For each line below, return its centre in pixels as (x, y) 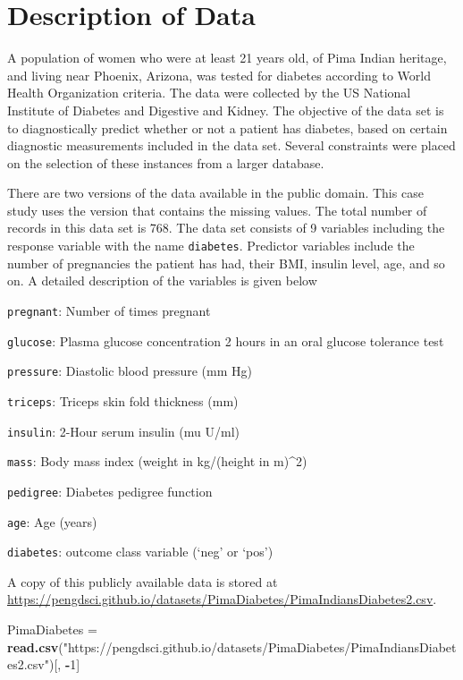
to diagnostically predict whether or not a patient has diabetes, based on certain (227, 127)
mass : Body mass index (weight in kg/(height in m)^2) (157, 461)
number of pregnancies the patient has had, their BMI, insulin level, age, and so (226, 263)
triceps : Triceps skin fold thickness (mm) (123, 400)
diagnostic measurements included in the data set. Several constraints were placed (231, 145)
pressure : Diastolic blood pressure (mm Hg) (130, 371)
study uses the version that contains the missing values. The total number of (217, 210)
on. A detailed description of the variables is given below (162, 280)
